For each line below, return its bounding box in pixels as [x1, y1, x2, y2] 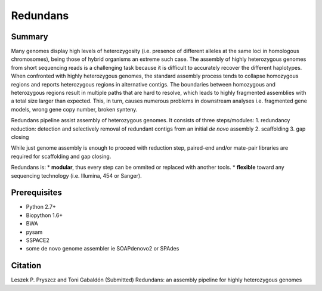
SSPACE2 [26, 237, 50, 244]
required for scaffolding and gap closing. [11, 153, 112, 160]
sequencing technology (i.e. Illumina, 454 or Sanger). [11, 172, 143, 179]
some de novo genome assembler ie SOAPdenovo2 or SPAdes [26, 245, 179, 252]
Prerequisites [11, 188, 62, 198]
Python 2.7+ [26, 203, 57, 210]
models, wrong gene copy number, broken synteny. [11, 106, 138, 113]
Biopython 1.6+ [26, 212, 63, 219]
